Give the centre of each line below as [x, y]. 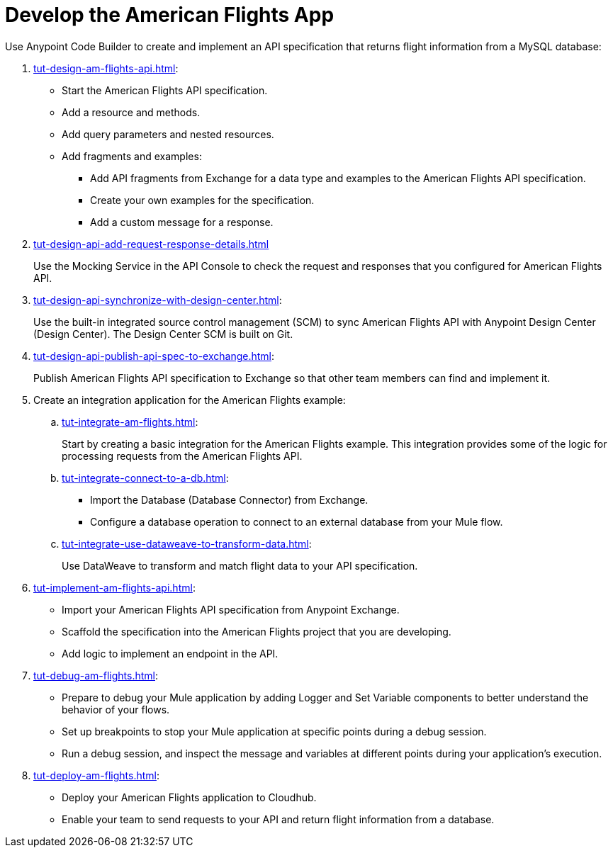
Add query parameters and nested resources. [168, 134]
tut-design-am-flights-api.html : [106, 68]
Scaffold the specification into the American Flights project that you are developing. [257, 631]
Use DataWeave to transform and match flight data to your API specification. [240, 565]
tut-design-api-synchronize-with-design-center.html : [158, 300]
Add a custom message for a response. [182, 222]
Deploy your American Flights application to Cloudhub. [189, 797]
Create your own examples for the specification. [202, 200]
